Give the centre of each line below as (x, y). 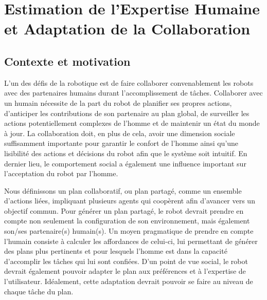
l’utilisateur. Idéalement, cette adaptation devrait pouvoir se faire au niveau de (129, 281)
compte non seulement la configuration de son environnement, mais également (127, 221)
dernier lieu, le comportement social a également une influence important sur (125, 163)
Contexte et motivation (67, 61)
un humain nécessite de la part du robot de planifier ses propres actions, (118, 102)
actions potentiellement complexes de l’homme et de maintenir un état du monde (132, 123)
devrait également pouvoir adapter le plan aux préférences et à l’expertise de (125, 271)
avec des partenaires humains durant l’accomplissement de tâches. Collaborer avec (133, 93)
